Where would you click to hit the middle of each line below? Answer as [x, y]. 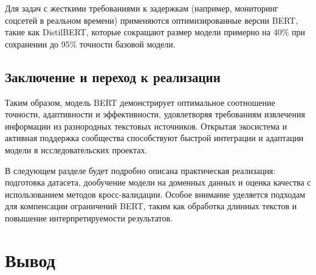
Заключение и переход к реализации [113, 76]
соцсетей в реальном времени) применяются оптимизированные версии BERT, [152, 20]
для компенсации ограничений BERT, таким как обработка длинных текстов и [151, 206]
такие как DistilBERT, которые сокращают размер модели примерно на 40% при [155, 32]
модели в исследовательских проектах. [76, 149]
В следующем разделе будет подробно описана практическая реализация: [140, 170]
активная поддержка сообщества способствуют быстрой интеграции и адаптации [154, 138]
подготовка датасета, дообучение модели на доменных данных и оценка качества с [158, 182]
